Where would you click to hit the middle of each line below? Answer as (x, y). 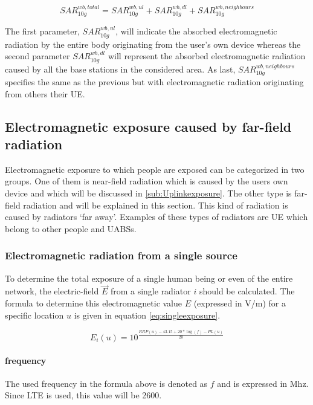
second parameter (37, 56)
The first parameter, (42, 31)
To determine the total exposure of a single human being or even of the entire (149, 278)
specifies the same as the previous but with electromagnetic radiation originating (154, 82)
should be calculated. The (247, 291)
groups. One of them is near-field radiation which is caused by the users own (147, 181)
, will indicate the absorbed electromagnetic (196, 31)
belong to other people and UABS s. (71, 228)
